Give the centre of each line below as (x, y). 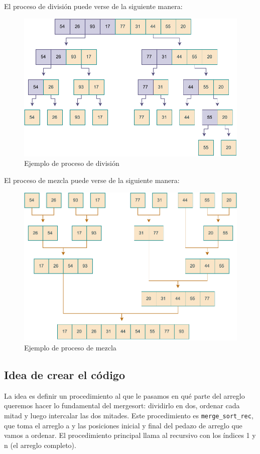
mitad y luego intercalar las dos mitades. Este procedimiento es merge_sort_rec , (129, 416)
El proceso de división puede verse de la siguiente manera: (93, 6)
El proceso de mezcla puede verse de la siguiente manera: (92, 180)
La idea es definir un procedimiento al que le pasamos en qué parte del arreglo (124, 395)
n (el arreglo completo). (40, 445)
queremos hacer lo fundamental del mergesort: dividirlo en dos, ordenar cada (122, 405)
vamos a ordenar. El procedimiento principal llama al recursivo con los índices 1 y (130, 435)
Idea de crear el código (64, 375)
